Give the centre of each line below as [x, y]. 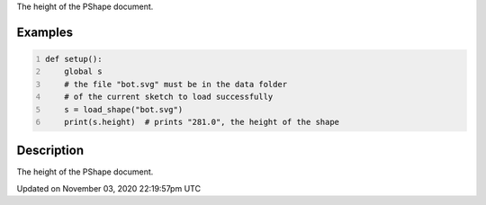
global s [83, 71]
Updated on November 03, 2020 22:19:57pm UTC [109, 188]
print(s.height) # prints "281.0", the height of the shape [202, 122]
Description [50, 151]
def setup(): [74, 59]
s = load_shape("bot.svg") [124, 109]
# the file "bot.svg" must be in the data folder [176, 84]
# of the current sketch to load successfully [169, 97]
